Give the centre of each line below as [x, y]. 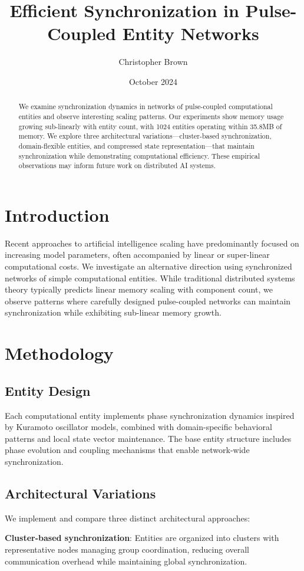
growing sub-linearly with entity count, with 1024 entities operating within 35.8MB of [150, 126]
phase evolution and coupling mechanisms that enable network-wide [127, 450]
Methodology [59, 353]
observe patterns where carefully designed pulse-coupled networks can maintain [148, 301]
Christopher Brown [153, 62]
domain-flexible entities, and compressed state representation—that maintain [136, 145]
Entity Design [48, 390]
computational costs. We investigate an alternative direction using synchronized [148, 266]
